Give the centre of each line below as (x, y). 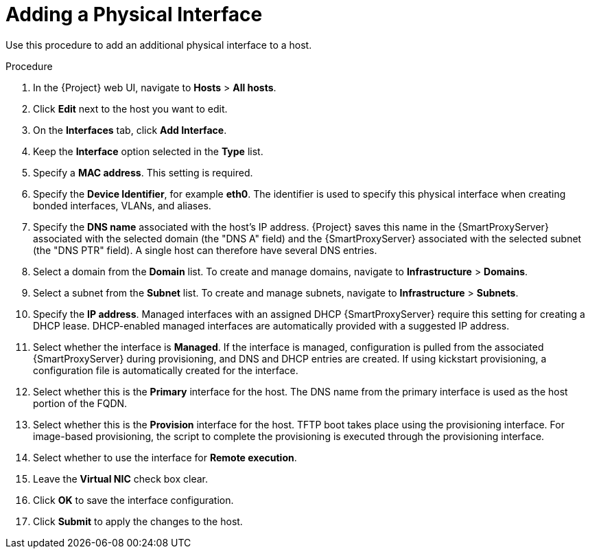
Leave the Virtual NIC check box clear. (121, 478)
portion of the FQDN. (80, 403)
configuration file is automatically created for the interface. (166, 370)
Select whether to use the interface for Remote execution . (165, 457)
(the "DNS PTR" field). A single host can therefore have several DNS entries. (205, 250)
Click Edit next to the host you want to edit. (130, 108)
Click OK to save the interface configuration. (133, 500)
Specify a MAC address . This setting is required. (143, 172)
